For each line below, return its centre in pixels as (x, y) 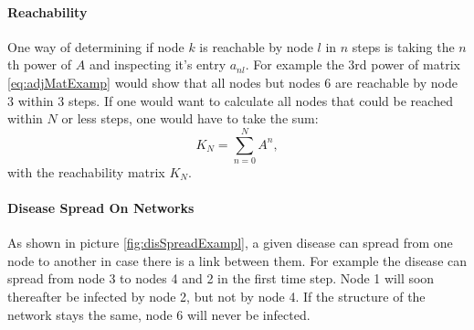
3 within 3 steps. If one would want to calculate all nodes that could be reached (230, 100)
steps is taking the (403, 46)
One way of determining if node (96, 46)
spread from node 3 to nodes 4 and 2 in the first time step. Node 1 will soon (221, 278)
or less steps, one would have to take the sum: (190, 118)
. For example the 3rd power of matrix (353, 64)
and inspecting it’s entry (158, 64)
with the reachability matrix (86, 171)
